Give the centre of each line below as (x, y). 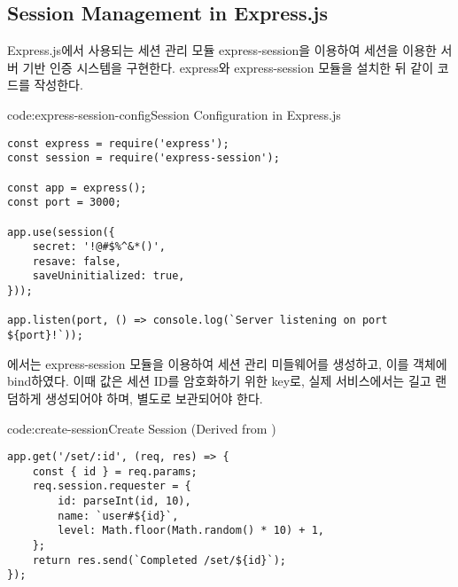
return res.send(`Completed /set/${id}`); (159, 560)
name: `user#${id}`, (118, 516)
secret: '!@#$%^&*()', (99, 247)
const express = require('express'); (118, 143)
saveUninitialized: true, (109, 276)
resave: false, (77, 261)
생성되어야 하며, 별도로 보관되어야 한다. (154, 398)
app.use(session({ (61, 232)
